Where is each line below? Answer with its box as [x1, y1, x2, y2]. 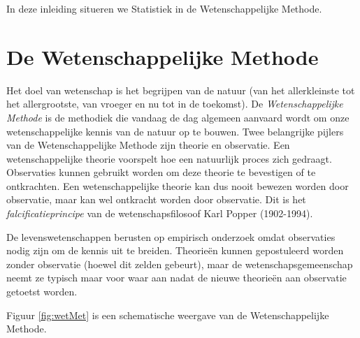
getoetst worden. [6, 284, 78, 299]
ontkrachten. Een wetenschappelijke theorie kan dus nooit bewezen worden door [6, 178, 349, 193]
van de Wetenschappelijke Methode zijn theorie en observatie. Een [6, 138, 290, 152]
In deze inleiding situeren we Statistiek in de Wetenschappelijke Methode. [6, 1, 322, 15]
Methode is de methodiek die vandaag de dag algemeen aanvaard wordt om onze [6, 110, 350, 124]
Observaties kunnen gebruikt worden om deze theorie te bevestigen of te [6, 165, 316, 179]
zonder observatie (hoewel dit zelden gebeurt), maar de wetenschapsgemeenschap [6, 256, 353, 271]
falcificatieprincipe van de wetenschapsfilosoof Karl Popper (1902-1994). [6, 206, 313, 221]
